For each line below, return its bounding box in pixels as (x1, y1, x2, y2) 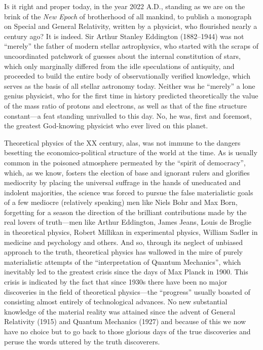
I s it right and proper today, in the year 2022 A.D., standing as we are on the (4, 1, 245, 11)
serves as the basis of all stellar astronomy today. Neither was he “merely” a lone (4, 80, 255, 91)
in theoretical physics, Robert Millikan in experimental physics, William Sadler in (4, 227, 258, 237)
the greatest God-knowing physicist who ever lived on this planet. (4, 120, 208, 131)
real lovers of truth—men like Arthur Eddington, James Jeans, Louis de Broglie (4, 217, 252, 227)
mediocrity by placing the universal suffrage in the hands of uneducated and (4, 177, 241, 188)
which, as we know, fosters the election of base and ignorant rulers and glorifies (4, 167, 250, 178)
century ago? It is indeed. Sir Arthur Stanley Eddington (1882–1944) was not (4, 30, 244, 41)
